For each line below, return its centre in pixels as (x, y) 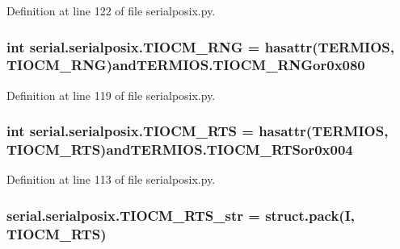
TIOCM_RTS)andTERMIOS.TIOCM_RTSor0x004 (180, 149)
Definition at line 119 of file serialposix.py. (111, 95)
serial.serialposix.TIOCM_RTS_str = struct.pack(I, (181, 215)
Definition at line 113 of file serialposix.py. (111, 179)
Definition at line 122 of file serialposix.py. (111, 10)
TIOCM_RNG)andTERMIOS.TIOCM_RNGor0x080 (186, 65)
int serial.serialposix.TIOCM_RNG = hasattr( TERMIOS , (200, 46)
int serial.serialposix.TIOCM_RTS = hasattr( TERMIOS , (198, 131)
